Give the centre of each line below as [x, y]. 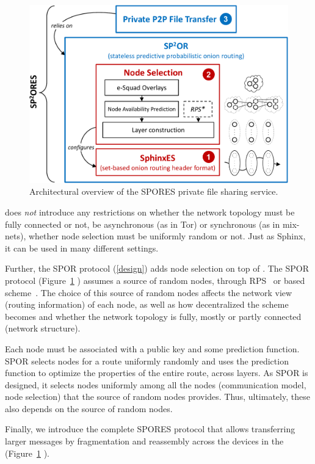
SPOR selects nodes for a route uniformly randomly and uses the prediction [147, 361]
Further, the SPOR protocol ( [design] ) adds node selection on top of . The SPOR [157, 268]
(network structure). [43, 328]
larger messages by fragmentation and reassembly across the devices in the [144, 441]
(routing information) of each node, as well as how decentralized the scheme [147, 304]
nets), [16, 236]
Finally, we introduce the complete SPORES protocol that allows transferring [150, 429]
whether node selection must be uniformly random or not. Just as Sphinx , [167, 236]
